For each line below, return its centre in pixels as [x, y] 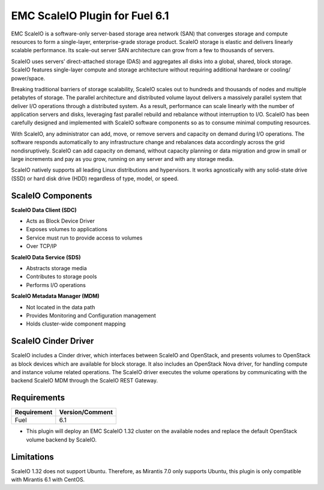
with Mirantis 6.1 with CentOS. [48, 480]
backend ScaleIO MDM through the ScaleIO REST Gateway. [85, 381]
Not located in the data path [61, 307]
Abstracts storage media [56, 268]
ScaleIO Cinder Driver [52, 341]
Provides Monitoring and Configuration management [91, 316]
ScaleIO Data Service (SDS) [46, 257]
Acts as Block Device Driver [61, 221]
